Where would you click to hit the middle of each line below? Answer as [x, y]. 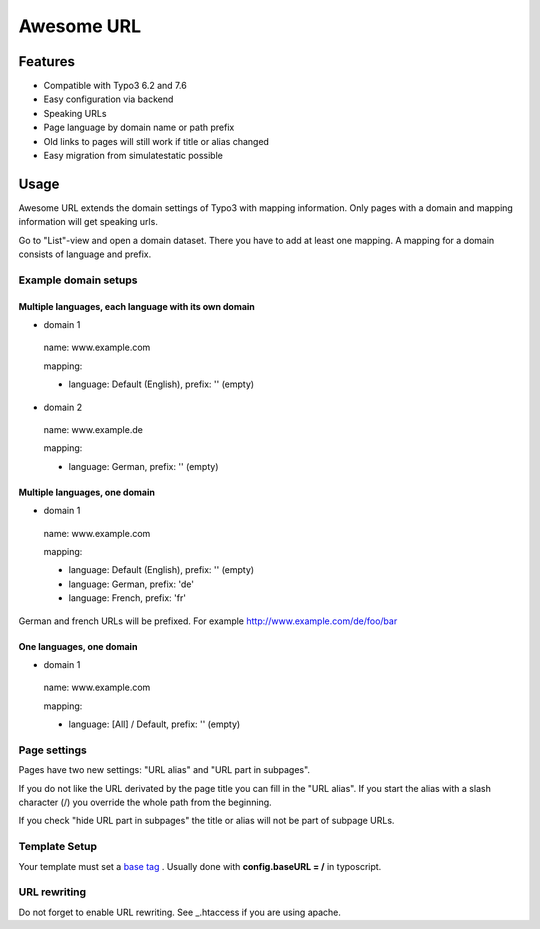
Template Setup [57, 847]
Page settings [52, 750]
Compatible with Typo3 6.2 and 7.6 [115, 86]
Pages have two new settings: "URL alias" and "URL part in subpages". [164, 770]
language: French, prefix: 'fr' [127, 598]
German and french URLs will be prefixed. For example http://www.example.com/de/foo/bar [208, 621]
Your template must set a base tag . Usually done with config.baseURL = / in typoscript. [200, 866]
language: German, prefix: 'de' [131, 584]
